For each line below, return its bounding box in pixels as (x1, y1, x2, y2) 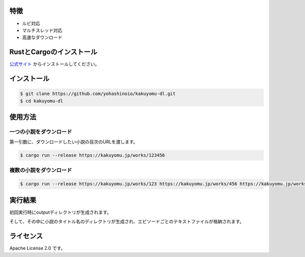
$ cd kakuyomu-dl (20, 98, 64, 104)
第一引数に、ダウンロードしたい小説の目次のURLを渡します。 (9, 139, 138, 145)
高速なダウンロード (22, 35, 63, 41)
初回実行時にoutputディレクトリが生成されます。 (9, 209, 112, 215)
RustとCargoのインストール (9, 48, 98, 56)
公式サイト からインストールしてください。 (9, 61, 100, 67)
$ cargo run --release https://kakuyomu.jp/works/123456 (20, 152, 165, 158)
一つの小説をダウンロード (9, 128, 72, 135)
